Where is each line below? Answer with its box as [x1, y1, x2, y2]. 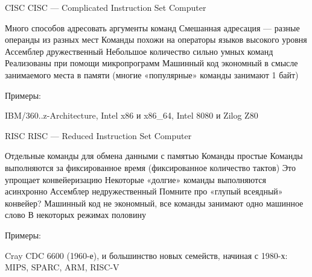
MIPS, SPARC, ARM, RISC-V [5, 261, 119, 273]
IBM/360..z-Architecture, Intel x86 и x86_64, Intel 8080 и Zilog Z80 [5, 109, 258, 122]
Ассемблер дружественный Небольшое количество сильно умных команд [5, 45, 273, 57]
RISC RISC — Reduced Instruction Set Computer [5, 129, 192, 142]
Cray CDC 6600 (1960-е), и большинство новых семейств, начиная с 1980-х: [5, 249, 288, 261]
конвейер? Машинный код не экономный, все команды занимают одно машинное [5, 196, 304, 209]
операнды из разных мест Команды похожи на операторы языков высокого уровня [5, 33, 307, 46]
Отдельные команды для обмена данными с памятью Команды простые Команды [5, 149, 303, 162]
